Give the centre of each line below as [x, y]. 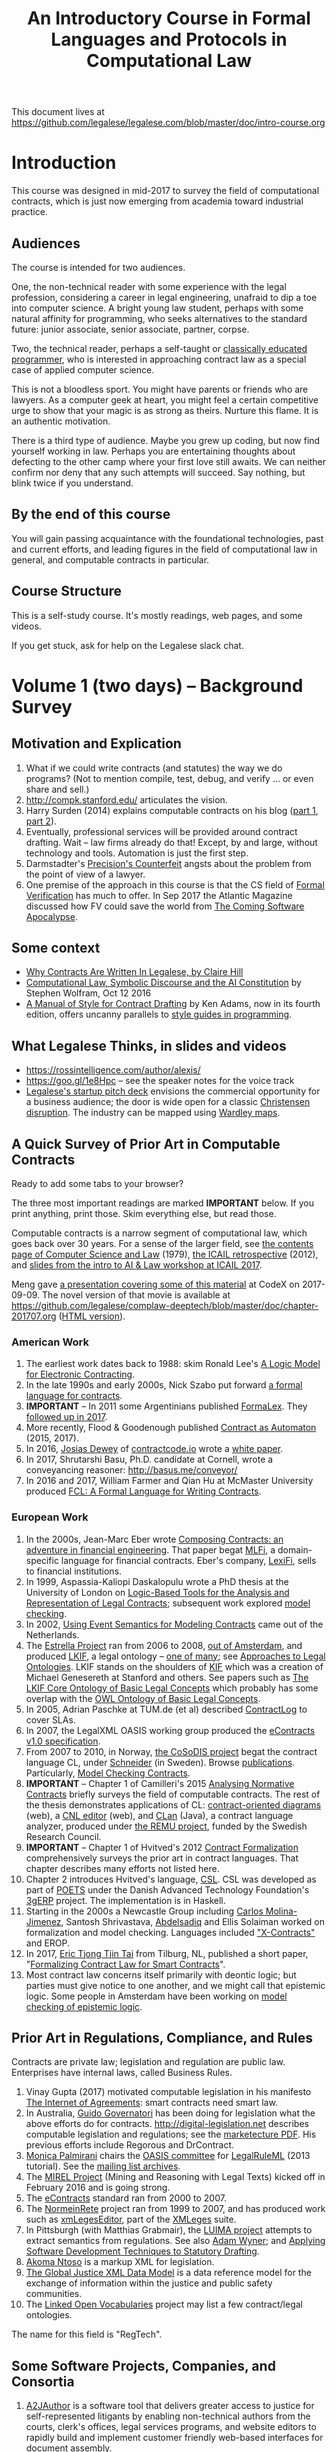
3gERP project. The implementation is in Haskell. [125, 1900]
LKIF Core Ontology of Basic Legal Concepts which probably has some [172, 1688]
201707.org [34, 1316]
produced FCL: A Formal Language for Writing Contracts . [143, 1491]
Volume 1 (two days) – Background [157, 685]
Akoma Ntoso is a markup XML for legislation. [120, 2262]
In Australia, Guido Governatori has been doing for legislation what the [170, 2113]
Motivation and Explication [96, 743]
